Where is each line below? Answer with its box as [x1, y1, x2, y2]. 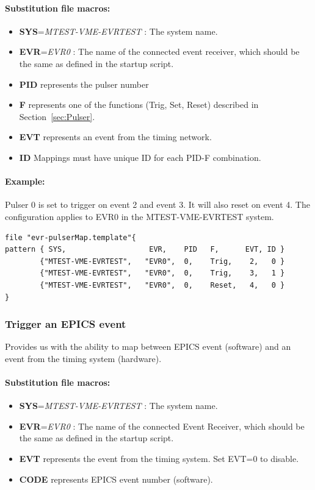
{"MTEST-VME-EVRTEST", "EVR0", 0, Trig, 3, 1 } [40, 269, 285, 278]
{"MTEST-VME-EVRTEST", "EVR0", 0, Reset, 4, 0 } [40, 280, 285, 289]
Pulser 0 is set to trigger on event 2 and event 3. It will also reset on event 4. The [5, 198, 310, 211]
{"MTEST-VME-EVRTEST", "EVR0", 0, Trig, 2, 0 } [40, 257, 285, 266]
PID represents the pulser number [19, 77, 149, 90]
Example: [5, 175, 45, 188]
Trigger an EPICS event [5, 316, 126, 332]
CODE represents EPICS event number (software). [19, 472, 213, 485]
